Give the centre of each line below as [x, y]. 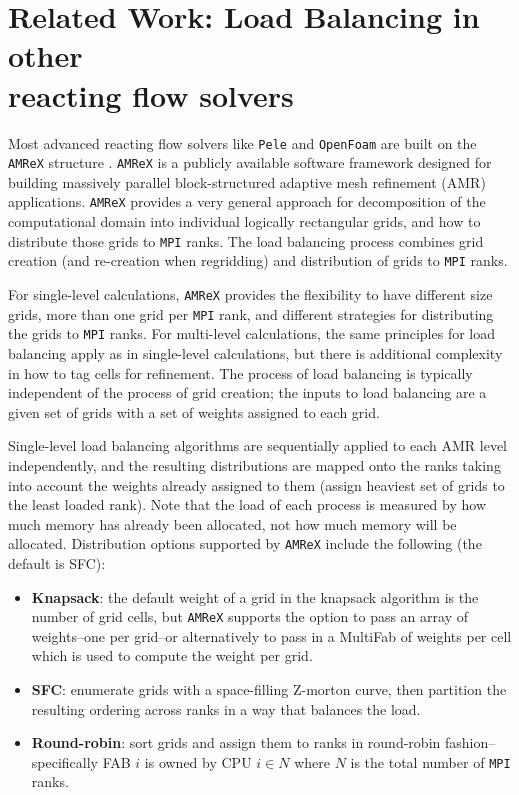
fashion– [470, 742]
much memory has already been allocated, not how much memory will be [232, 523]
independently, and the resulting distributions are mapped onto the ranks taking [254, 464]
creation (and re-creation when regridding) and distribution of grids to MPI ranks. [258, 260]
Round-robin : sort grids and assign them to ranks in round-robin [236, 742]
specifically [64, 761]
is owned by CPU [198, 761]
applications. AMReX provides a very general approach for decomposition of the [247, 201]
